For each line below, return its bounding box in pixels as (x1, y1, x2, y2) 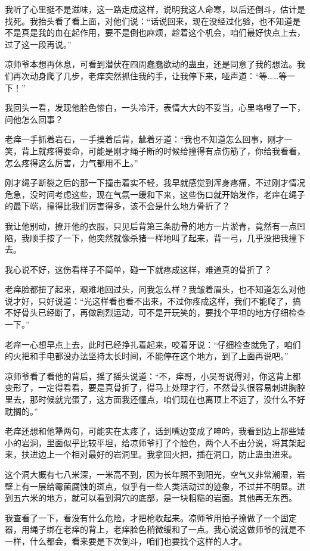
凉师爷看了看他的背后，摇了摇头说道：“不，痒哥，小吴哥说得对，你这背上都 (5, 369, 301, 382)
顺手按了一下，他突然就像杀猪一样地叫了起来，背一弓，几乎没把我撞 (29, 231, 297, 244)
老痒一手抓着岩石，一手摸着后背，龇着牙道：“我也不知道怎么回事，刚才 (5, 133, 284, 145)
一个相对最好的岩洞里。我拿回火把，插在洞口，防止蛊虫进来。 (54, 448, 297, 460)
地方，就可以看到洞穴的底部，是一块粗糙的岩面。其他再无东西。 (46, 491, 297, 504)
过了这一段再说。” (5, 38, 72, 50)
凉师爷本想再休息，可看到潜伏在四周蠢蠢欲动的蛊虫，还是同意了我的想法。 (5, 58, 297, 70)
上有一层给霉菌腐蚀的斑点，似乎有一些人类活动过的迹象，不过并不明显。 (13, 480, 297, 492)
